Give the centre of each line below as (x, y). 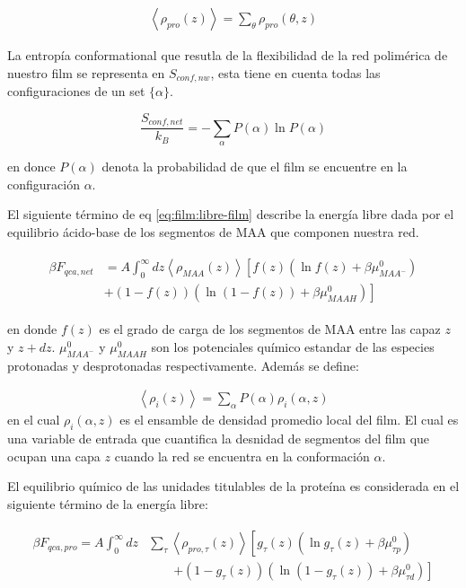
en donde (32, 329)
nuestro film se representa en (86, 72)
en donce (31, 166)
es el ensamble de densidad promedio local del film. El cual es (289, 420)
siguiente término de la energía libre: (108, 503)
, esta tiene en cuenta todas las (295, 72)
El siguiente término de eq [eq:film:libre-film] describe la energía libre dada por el (231, 214)
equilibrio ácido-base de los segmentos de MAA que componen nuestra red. (213, 231)
